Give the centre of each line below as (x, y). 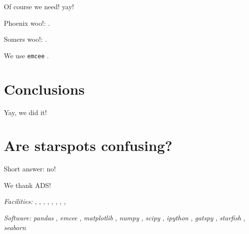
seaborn (15, 227)
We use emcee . (26, 55)
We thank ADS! (28, 185)
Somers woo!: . (25, 39)
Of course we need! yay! (39, 6)
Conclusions (44, 89)
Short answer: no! (30, 169)
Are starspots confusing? (88, 145)
